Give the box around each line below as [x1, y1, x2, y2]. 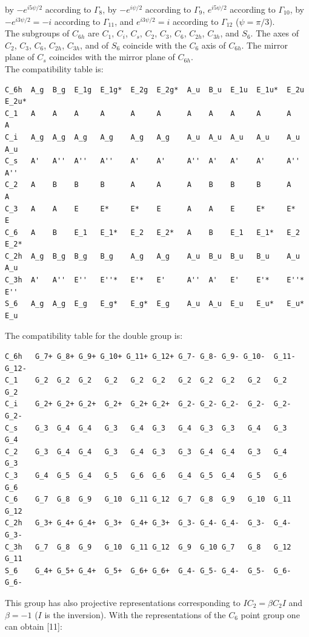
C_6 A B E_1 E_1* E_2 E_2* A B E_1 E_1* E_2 [5, 228, 300, 237]
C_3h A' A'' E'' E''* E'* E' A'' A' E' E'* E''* [5, 276, 304, 285]
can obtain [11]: [5, 620, 62, 633]
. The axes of [250, 27, 299, 39]
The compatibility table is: [5, 62, 104, 75]
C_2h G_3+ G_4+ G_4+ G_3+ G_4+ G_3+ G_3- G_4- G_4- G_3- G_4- [5, 519, 291, 528]
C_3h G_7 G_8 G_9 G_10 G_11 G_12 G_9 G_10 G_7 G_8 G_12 [5, 542, 291, 551]
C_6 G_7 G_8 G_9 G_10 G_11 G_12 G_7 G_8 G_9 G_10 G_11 [5, 495, 291, 504]
